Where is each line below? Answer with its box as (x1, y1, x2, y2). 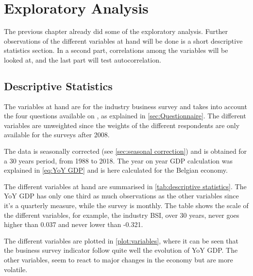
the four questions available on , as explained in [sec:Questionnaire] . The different (4, 111, 246, 121)
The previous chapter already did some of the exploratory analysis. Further (4, 26, 228, 36)
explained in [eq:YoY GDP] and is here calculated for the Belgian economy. (4, 165, 228, 175)
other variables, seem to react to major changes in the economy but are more (4, 255, 233, 265)
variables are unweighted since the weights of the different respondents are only (4, 120, 240, 130)
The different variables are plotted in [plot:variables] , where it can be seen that (4, 235, 239, 245)
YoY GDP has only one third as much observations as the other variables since (4, 191, 239, 201)
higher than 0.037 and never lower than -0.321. (4, 219, 143, 229)
